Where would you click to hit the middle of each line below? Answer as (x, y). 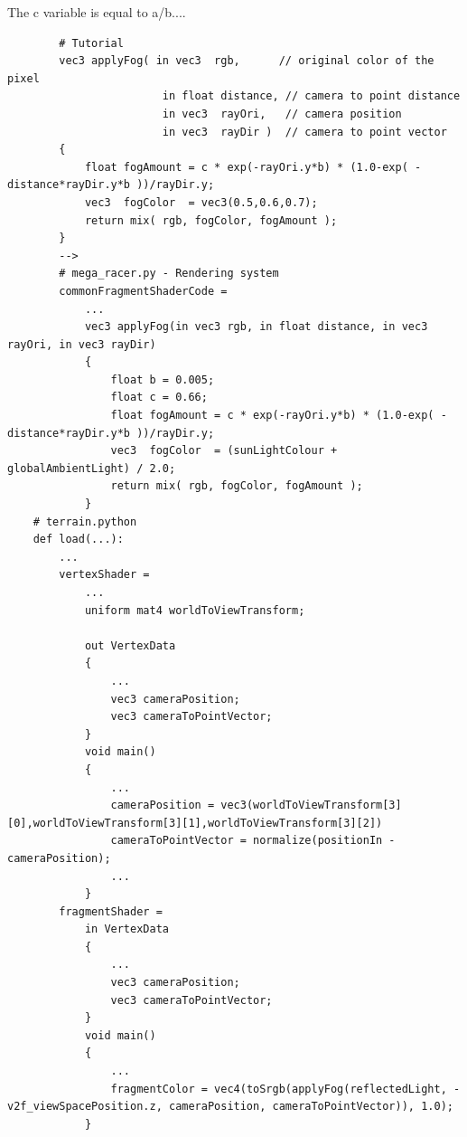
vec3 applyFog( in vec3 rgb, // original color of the (247, 61)
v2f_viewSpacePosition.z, (85, 1107)
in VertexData (126, 929)
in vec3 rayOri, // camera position (282, 114)
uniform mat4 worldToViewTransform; (195, 610)
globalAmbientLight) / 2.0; (92, 468)
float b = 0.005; (163, 379)
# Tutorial (91, 43)
